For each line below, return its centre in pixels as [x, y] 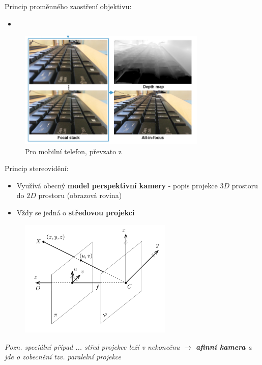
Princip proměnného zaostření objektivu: [68, 6]
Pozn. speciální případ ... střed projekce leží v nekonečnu [92, 346]
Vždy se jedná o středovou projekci [76, 213]
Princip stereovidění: [37, 168]
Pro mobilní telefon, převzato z [74, 151]
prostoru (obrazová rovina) [80, 195]
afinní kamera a [224, 346]
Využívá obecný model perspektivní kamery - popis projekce [117, 185]
